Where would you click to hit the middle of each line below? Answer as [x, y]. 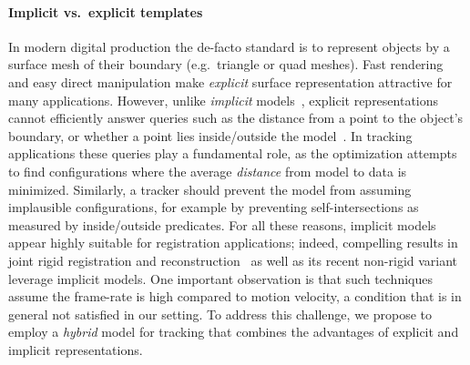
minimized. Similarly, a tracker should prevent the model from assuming [210, 189]
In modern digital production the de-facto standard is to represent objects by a [229, 46]
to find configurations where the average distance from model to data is [208, 171]
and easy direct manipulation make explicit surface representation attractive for [230, 81]
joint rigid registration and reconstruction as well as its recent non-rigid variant [233, 260]
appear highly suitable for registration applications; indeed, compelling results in [233, 243]
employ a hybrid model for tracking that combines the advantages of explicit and [234, 332]
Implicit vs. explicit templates [106, 11]
